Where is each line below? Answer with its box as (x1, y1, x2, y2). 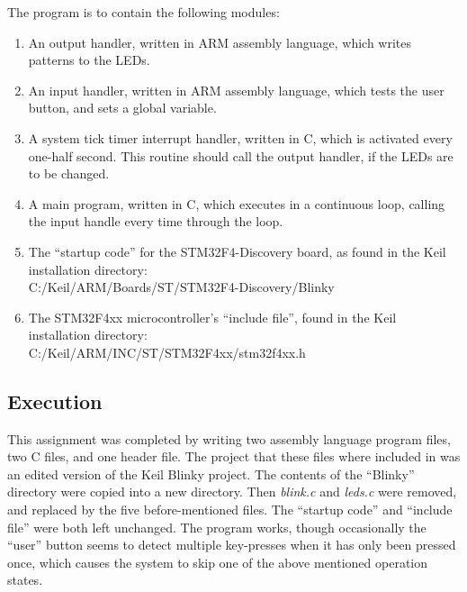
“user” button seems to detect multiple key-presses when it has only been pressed (7, 535, 456, 554)
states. (7, 570, 43, 589)
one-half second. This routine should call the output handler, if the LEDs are (28, 146, 454, 165)
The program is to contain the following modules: (7, 3, 280, 21)
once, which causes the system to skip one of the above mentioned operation (7, 552, 428, 571)
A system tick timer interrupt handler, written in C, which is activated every (28, 128, 453, 147)
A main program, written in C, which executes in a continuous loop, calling (28, 194, 445, 213)
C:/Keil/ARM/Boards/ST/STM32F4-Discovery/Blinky (28, 278, 335, 296)
